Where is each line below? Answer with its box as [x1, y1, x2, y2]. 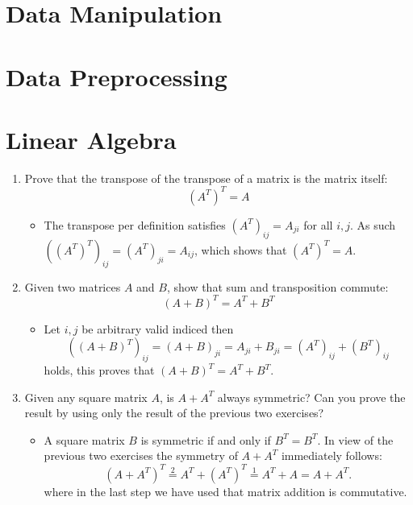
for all [303, 216, 333, 233]
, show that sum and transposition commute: [166, 278, 389, 295]
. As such [350, 216, 396, 233]
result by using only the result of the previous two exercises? [24, 404, 324, 421]
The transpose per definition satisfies [44, 216, 226, 233]
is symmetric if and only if [140, 431, 271, 448]
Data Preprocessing [6, 60, 227, 93]
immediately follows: [281, 447, 382, 464]
